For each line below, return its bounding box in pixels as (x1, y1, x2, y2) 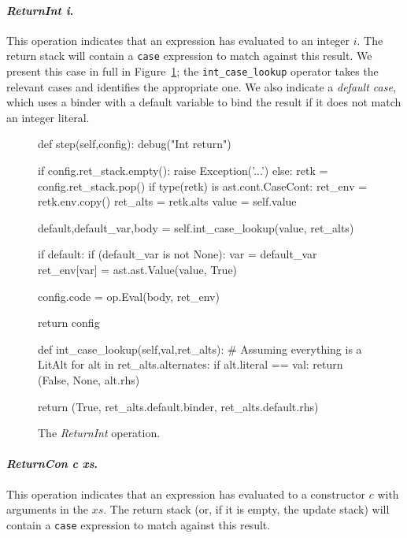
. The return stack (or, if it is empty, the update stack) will (103, 501, 390, 518)
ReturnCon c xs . (6, 455, 98, 472)
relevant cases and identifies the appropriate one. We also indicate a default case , (6, 78, 396, 95)
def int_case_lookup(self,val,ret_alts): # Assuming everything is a (38, 340, 362, 357)
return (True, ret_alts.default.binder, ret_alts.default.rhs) (38, 398, 319, 414)
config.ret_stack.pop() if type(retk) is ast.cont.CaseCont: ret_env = (38, 177, 368, 194)
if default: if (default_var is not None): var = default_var (38, 246, 317, 262)
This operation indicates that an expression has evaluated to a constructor (6, 485, 366, 502)
